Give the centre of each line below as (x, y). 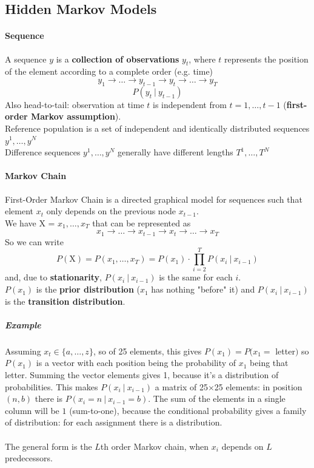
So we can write (34, 241)
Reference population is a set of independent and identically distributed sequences (157, 128)
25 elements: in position (258, 386)
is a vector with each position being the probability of (136, 363)
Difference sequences (43, 152)
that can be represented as (142, 222)
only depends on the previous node (111, 211)
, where (202, 59)
